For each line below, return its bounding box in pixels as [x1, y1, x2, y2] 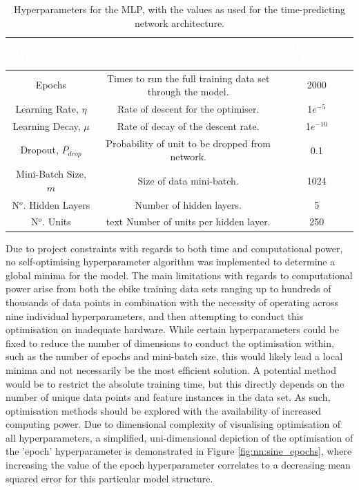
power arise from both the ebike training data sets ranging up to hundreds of [6, 281, 331, 296]
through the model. [147, 84, 229, 99]
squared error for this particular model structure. [6, 471, 213, 485]
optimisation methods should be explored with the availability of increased [6, 403, 321, 417]
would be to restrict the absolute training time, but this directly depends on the [6, 376, 345, 390]
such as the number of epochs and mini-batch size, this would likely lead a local [6, 349, 343, 364]
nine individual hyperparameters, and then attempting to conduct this [6, 308, 304, 323]
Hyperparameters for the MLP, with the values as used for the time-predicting [13, 2, 346, 16]
